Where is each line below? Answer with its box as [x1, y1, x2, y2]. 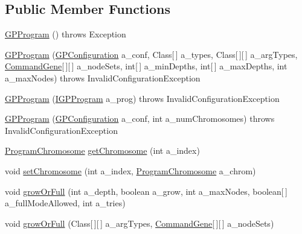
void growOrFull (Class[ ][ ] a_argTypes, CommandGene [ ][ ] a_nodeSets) [5, 217, 274, 229]
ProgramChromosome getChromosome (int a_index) [5, 144, 200, 157]
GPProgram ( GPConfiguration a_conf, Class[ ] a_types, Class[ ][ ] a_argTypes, [5, 48, 298, 60]
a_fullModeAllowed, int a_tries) [5, 197, 126, 209]
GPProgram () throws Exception [5, 28, 126, 40]
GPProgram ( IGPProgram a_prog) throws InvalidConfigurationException [5, 92, 280, 104]
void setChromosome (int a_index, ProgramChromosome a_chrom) [5, 164, 256, 177]
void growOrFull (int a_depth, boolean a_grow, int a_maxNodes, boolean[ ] [5, 185, 288, 197]
